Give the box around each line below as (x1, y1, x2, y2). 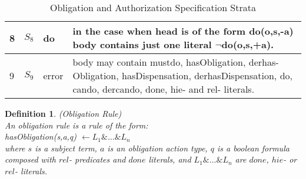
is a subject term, (35, 141, 97, 154)
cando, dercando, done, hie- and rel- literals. (72, 82, 255, 96)
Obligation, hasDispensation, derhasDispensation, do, (72, 69, 292, 82)
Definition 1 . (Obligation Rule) (5, 107, 122, 119)
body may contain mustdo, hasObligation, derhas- (72, 55, 279, 69)
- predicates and (69, 153, 126, 166)
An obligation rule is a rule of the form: (5, 119, 148, 131)
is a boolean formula (217, 141, 290, 154)
